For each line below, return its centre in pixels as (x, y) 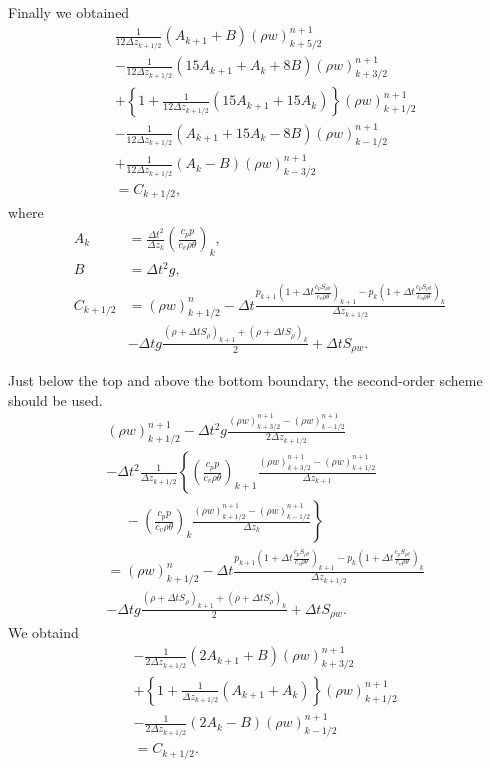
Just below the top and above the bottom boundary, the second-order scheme (245, 380)
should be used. (55, 399)
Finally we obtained (69, 12)
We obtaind (43, 631)
